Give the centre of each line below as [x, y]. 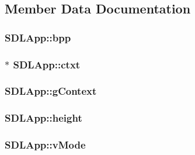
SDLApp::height [43, 118]
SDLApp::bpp [38, 37]
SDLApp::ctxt [47, 64]
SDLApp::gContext [51, 91]
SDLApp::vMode [45, 145]
